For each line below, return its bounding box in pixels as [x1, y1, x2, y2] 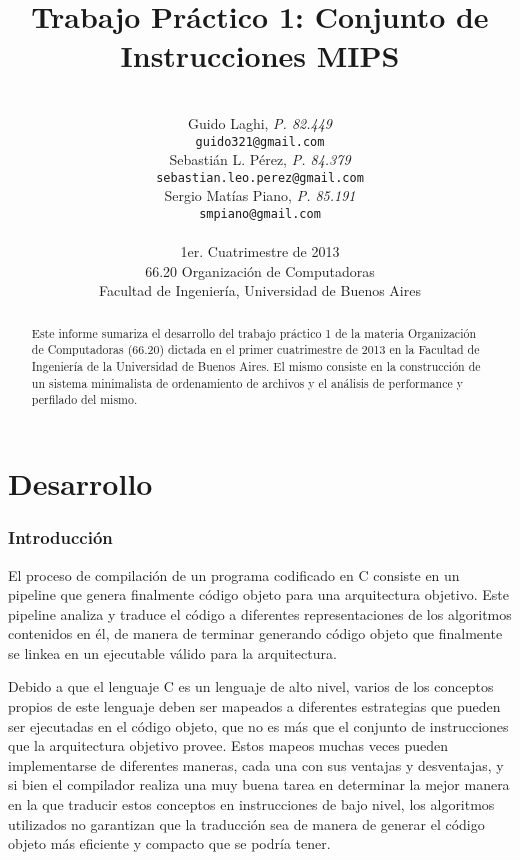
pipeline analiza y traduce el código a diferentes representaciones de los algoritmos [8, 603, 512, 624]
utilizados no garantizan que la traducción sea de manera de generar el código [8, 813, 485, 834]
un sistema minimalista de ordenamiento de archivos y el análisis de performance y [31, 374, 463, 391]
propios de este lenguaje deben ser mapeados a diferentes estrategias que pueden [8, 696, 501, 717]
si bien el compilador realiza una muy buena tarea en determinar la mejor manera [8, 774, 510, 795]
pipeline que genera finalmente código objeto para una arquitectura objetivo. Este [8, 584, 509, 605]
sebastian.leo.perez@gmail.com [156, 170, 364, 185]
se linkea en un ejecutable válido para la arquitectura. [8, 642, 337, 663]
